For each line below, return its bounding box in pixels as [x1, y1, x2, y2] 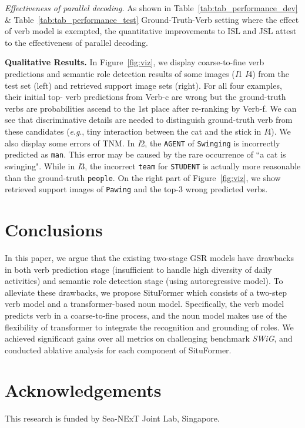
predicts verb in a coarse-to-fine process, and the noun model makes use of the [5, 309, 287, 321]
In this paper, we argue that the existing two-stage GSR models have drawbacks [5, 251, 294, 263]
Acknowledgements [5, 378, 162, 402]
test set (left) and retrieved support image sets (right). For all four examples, [5, 79, 282, 91]
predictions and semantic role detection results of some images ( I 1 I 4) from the [5, 67, 289, 79]
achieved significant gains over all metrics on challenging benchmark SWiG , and [5, 332, 293, 345]
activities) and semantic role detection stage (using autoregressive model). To [5, 275, 283, 287]
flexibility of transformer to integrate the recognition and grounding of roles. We [5, 320, 294, 333]
